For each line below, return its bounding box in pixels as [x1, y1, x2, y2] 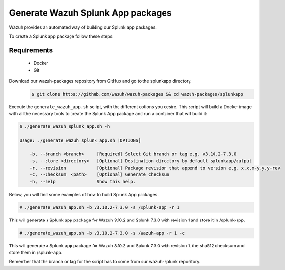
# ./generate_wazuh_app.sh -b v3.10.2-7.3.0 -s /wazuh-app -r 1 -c [19, 230, 185, 236]
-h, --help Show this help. [29, 179, 136, 184]
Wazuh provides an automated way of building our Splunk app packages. [9, 25, 157, 30]
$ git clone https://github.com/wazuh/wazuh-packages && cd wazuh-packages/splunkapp [31, 91, 243, 97]
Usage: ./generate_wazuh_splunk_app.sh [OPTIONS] [19, 138, 141, 143]
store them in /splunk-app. [9, 249, 63, 255]
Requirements [9, 46, 53, 54]
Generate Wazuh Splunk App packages [9, 7, 172, 18]
